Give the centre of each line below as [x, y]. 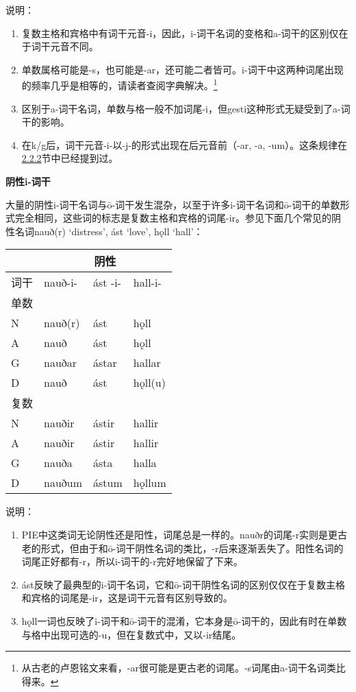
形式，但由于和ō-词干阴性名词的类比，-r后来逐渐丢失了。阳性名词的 [192, 548]
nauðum [63, 483]
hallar [147, 363]
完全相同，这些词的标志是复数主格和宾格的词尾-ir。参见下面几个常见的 [173, 218]
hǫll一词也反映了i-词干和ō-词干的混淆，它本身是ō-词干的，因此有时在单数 [184, 620]
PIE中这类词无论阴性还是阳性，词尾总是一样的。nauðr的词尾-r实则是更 [180, 534]
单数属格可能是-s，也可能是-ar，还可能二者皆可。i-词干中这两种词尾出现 [182, 69]
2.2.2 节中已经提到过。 [70, 158]
